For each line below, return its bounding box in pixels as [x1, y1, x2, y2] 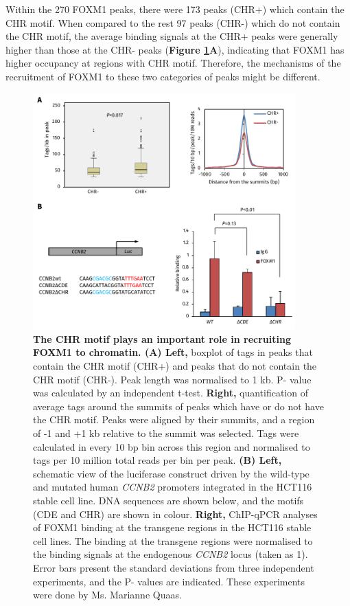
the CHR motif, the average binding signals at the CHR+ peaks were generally [5, 29, 338, 43]
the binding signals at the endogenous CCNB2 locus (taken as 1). [33, 547, 308, 561]
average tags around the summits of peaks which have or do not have [33, 399, 324, 413]
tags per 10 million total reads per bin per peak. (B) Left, [33, 453, 282, 467]
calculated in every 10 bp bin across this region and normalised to [33, 439, 310, 453]
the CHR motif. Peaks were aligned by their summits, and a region [33, 412, 315, 427]
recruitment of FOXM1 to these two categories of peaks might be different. [5, 69, 320, 83]
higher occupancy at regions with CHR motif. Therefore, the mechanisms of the [5, 56, 341, 70]
